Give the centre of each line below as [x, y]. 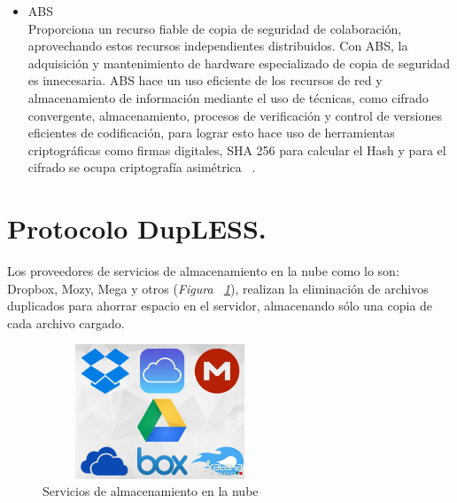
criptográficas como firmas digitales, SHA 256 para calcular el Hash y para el [237, 149]
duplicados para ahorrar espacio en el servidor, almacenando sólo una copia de [220, 306]
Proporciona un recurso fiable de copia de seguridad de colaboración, [215, 28]
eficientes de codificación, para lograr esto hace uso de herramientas [211, 133]
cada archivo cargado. [66, 322]
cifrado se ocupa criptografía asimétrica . [142, 167]
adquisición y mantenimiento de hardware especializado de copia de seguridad [239, 63]
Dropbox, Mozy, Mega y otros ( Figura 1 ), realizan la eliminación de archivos [218, 288]
